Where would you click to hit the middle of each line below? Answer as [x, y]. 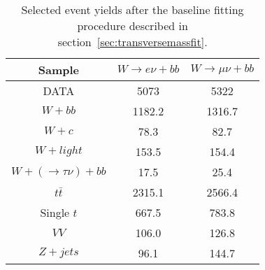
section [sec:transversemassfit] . [132, 42]
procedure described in [132, 26]
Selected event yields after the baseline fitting [132, 9]
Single [55, 212]
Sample [58, 70]
